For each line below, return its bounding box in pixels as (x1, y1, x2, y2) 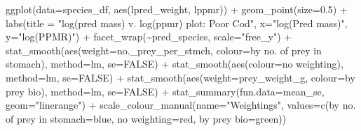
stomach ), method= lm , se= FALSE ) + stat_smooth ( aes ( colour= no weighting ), (6, 56, 343, 71)
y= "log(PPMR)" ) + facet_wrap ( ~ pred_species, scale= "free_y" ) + (6, 29, 292, 44)
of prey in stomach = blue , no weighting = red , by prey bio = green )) (6, 111, 287, 125)
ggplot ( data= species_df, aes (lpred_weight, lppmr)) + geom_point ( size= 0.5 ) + (6, 2, 348, 16)
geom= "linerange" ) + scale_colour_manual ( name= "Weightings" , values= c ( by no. (6, 98, 356, 112)
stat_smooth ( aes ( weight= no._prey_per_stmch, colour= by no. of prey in (6, 43, 322, 57)
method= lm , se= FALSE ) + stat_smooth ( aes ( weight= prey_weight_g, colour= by (6, 70, 355, 84)
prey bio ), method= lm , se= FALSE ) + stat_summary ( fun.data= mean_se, (6, 84, 325, 98)
